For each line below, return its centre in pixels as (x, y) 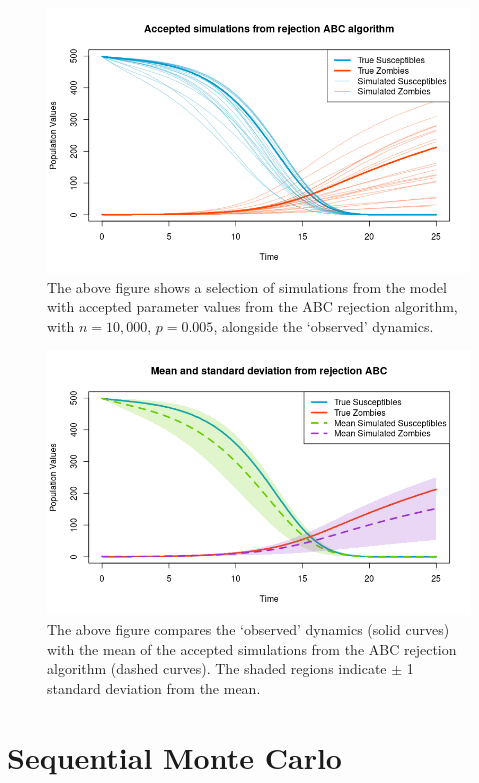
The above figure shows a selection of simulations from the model (247, 286)
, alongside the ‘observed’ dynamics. (323, 325)
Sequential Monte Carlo (174, 756)
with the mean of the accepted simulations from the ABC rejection (252, 648)
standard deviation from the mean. (154, 687)
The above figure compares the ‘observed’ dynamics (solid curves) (248, 628)
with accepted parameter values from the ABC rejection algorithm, (252, 306)
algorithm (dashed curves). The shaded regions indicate (217, 668)
